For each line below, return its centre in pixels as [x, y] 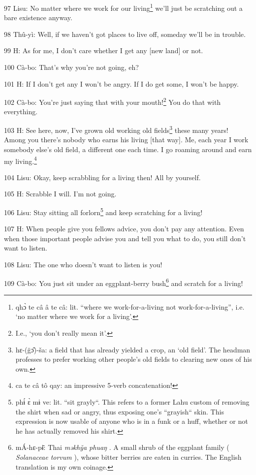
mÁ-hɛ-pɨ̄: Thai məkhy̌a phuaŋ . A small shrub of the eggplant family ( [122, 447]
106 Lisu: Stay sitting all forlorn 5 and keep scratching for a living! [103, 211]
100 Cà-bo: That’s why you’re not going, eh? [71, 67]
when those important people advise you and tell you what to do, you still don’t [125, 238]
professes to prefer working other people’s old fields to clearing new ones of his [134, 359]
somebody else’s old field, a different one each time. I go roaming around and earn [128, 149]
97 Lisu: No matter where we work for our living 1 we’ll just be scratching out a [123, 7]
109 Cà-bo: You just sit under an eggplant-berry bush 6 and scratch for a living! [124, 282]
